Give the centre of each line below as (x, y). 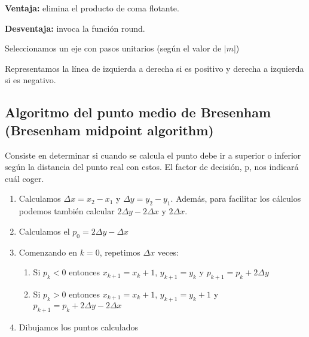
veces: (168, 252)
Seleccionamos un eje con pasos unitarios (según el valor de (113, 48)
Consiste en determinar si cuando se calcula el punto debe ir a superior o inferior (153, 155)
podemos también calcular (67, 211)
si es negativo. (30, 80)
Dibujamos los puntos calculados (79, 327)
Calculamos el (44, 231)
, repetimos (120, 252)
